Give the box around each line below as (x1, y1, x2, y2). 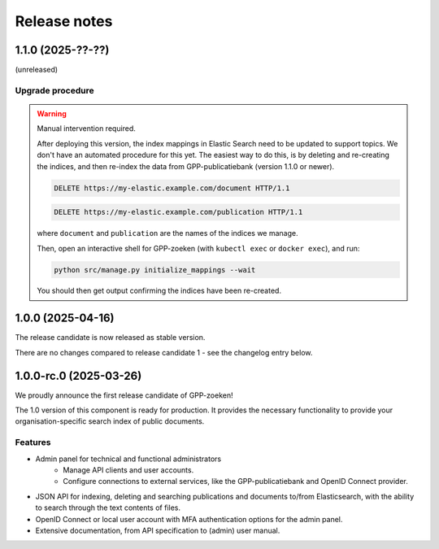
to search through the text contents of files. (35, 503, 181, 512)
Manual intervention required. (37, 124, 136, 133)
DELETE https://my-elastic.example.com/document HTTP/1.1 (54, 183, 290, 193)
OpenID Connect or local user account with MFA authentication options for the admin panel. (35, 514, 343, 524)
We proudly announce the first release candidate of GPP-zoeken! (15, 390, 233, 400)
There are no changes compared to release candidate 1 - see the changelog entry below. (15, 347, 313, 357)
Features (15, 437, 51, 448)
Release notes (15, 12, 113, 30)
